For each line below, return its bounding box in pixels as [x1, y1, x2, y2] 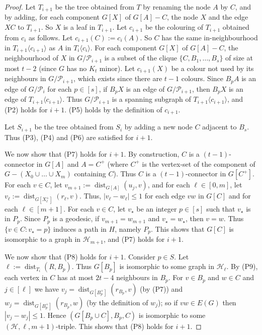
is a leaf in [63, 22, 96, 32]
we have [34, 283, 59, 294]
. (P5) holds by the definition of [64, 104, 162, 114]
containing [74, 168, 106, 179]
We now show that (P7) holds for [5, 149, 107, 159]
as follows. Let [29, 32, 73, 42]
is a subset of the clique [104, 52, 177, 63]
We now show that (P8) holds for [5, 251, 107, 261]
